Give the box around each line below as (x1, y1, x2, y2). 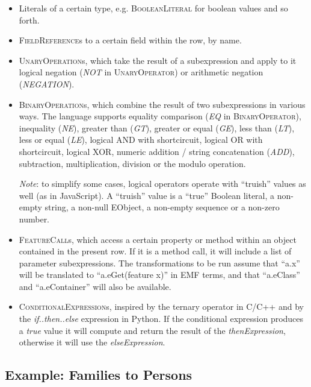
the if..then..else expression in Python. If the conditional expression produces (19, 312, 304, 325)
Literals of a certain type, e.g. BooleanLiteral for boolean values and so (19, 2, 288, 14)
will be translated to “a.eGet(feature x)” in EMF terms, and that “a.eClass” (19, 268, 300, 281)
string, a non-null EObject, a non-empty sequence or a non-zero (45, 201, 280, 213)
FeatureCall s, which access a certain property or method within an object (19, 233, 297, 245)
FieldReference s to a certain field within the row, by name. (19, 34, 242, 46)
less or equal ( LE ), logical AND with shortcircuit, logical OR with (19, 133, 263, 146)
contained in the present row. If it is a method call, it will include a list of (19, 245, 292, 257)
